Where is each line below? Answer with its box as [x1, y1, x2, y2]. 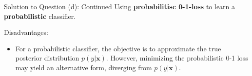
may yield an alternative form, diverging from [15, 62, 152, 72]
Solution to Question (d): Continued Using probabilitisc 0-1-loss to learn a [4, 1, 235, 11]
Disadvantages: [4, 27, 48, 37]
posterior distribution [15, 53, 79, 63]
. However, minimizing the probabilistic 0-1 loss [106, 53, 248, 63]
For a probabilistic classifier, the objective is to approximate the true [15, 43, 221, 53]
